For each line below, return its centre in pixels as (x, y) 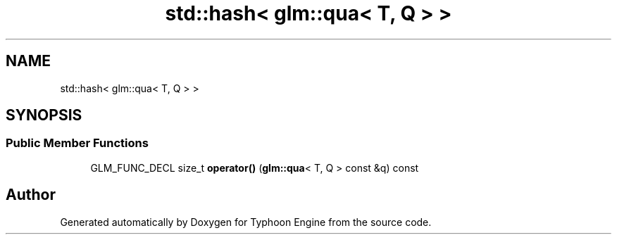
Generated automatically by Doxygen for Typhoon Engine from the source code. (246, 222)
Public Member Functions (77, 143)
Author (31, 195)
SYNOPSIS (44, 115)
